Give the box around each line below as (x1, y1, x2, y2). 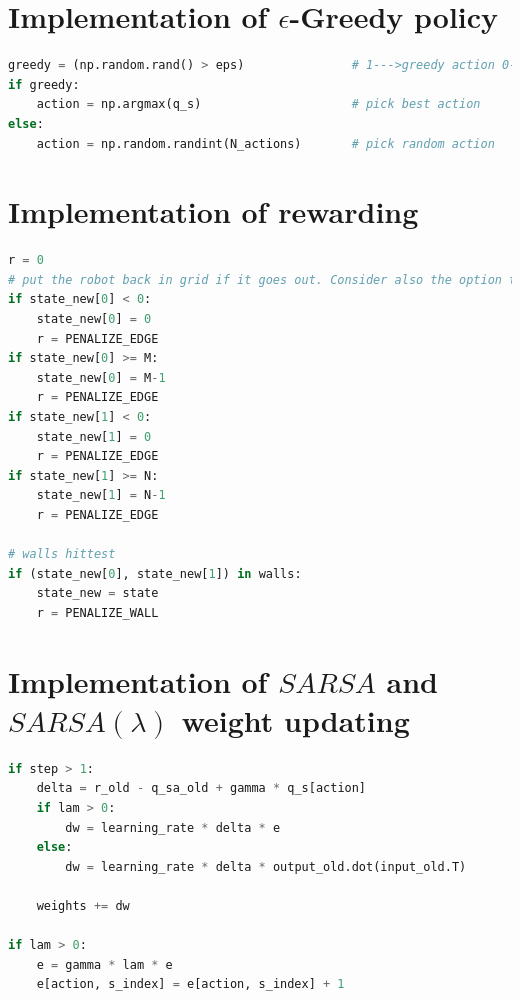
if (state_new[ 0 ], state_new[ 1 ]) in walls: (8, 566, 302, 581)
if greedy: (8, 77, 80, 92)
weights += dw (36, 898, 130, 913)
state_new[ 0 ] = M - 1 (36, 370, 166, 385)
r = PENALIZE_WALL (36, 605, 159, 620)
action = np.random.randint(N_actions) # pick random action (36, 136, 495, 151)
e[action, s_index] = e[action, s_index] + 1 (36, 977, 345, 992)
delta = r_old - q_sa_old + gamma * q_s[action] (36, 781, 367, 796)
